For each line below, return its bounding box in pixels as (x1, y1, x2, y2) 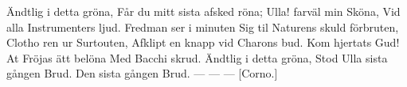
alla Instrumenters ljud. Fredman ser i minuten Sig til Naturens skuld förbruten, (6, 18, 399, 35)
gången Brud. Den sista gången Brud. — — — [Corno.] (6, 65, 278, 81)
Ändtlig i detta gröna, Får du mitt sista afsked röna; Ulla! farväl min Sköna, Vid (6, 3, 401, 19)
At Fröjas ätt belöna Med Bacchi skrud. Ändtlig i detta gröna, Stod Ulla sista (6, 49, 388, 66)
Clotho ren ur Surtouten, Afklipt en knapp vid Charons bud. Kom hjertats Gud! (6, 34, 400, 51)
